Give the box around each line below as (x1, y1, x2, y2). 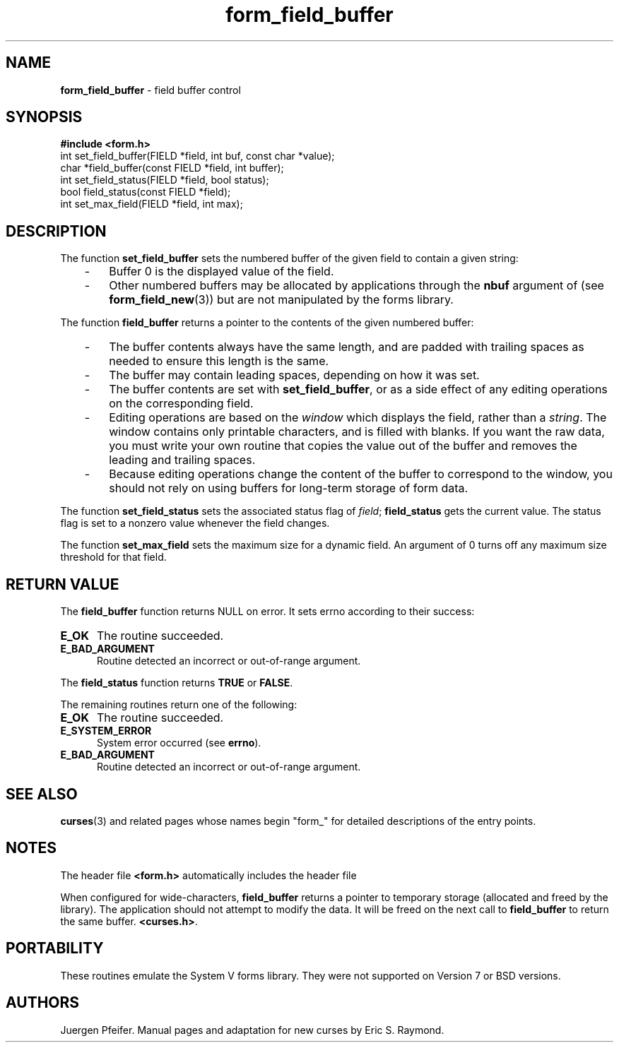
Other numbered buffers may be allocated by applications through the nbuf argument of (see (109, 278, 604, 293)
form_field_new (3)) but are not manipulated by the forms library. (109, 292, 454, 307)
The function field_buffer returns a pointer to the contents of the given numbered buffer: (60, 316, 474, 329)
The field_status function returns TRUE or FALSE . (60, 677, 293, 689)
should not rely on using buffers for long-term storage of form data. (109, 481, 468, 496)
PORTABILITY (6, 939, 104, 958)
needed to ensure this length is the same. (109, 354, 329, 369)
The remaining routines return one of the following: (60, 698, 297, 711)
